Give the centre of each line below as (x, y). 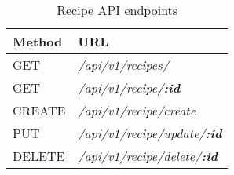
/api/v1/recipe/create (137, 110)
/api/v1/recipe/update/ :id (150, 133)
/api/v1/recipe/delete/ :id (148, 156)
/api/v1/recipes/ (123, 65)
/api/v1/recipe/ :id (129, 87)
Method (38, 41)
